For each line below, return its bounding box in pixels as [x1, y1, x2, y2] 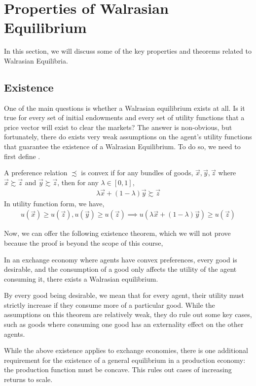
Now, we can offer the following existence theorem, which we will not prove [4, 228, 231, 238]
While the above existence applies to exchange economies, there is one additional [4, 345, 248, 355]
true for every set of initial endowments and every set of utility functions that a [4, 112, 245, 123]
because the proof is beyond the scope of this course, [4, 237, 163, 248]
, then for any [57, 177, 99, 187]
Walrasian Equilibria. [4, 55, 68, 65]
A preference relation [4, 167, 68, 178]
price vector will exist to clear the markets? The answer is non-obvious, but [4, 122, 232, 132]
